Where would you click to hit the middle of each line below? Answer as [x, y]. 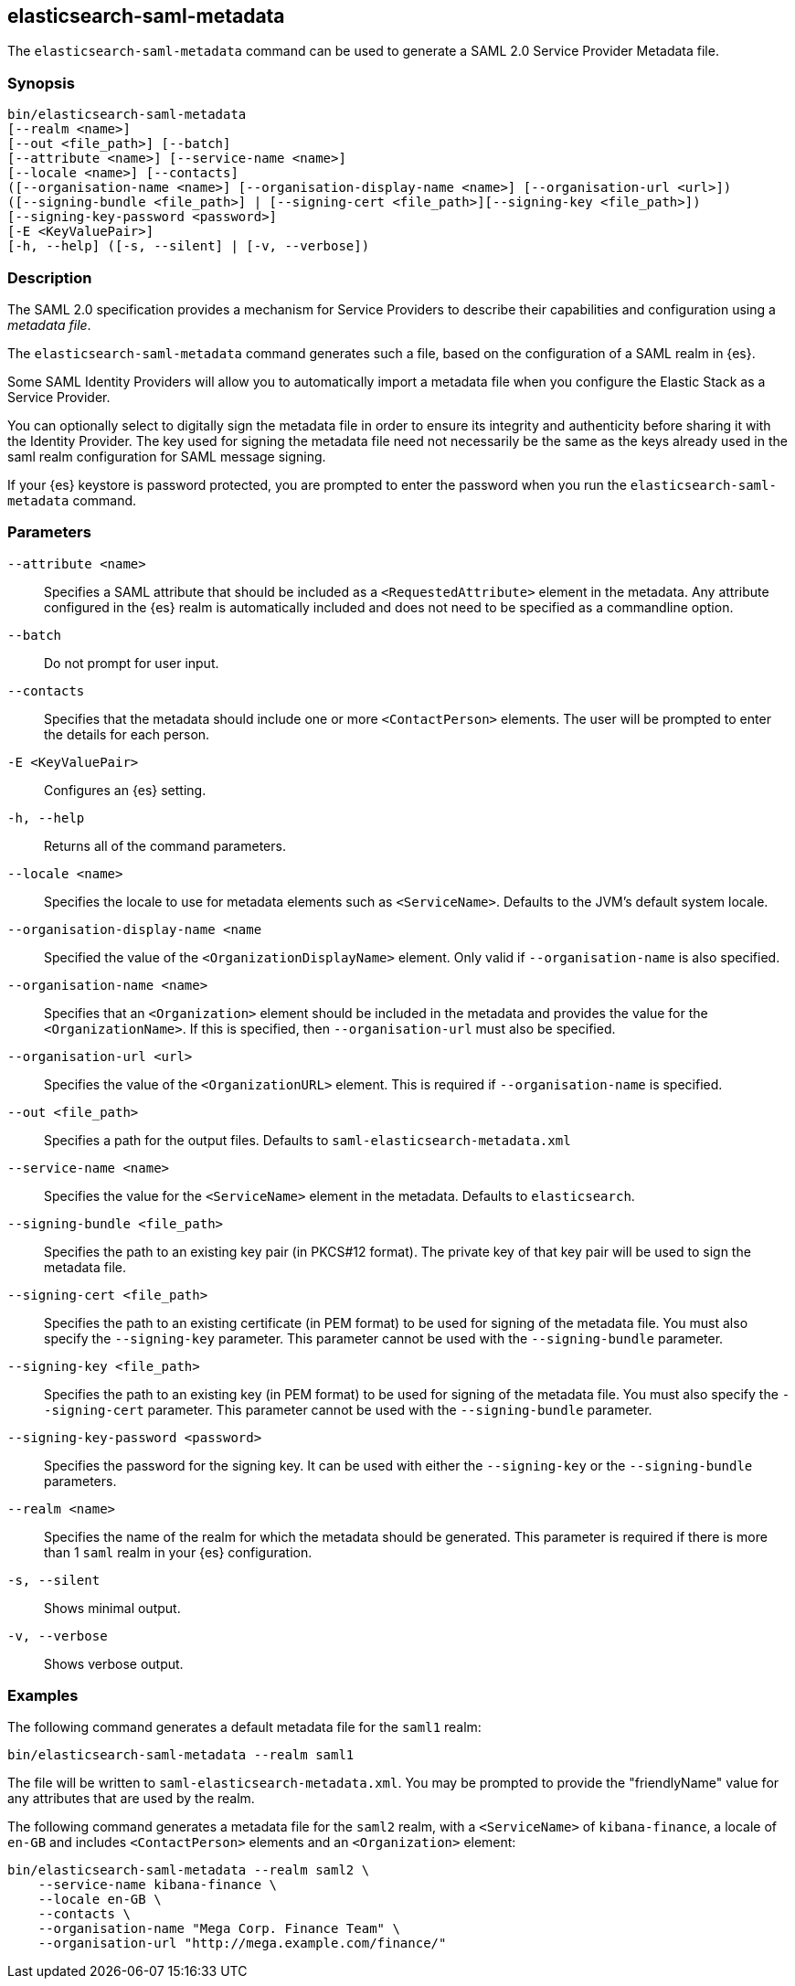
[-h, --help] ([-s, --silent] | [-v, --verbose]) [189, 246]
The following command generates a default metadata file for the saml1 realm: [244, 1727]
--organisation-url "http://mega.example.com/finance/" [242, 1944]
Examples [43, 1696]
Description [50, 277]
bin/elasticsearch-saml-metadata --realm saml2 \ [189, 1870]
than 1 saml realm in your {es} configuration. [178, 1552]
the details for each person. [127, 734]
